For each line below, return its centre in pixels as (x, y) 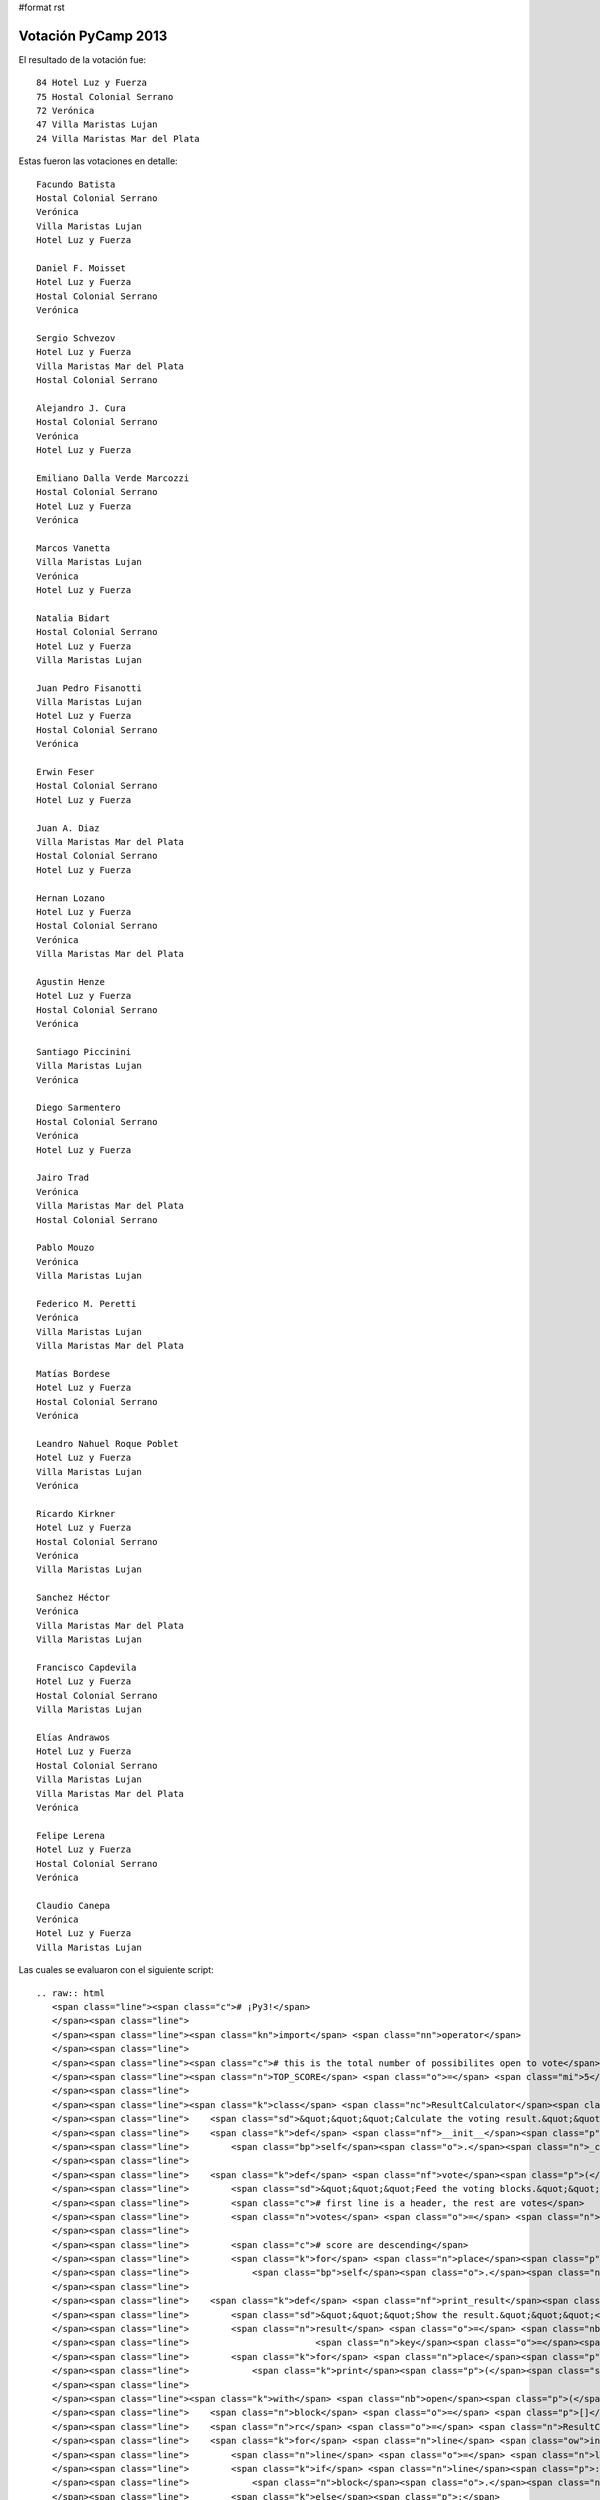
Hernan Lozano (70, 898)
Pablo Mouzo (65, 1248)
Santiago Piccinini (84, 1051)
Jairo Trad (63, 1178)
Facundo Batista (76, 184)
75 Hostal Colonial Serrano (105, 96)
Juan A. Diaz (68, 828)
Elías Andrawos (73, 1737)
